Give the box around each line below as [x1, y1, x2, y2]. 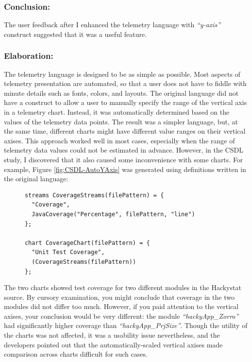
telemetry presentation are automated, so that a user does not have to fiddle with [4, 78, 247, 88]
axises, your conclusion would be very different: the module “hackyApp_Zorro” [4, 310, 239, 321]
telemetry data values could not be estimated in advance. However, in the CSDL [4, 145, 243, 155]
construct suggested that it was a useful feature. [4, 29, 147, 39]
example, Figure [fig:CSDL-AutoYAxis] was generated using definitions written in [4, 164, 246, 174]
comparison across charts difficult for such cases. [4, 349, 148, 359]
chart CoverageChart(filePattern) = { [24, 239, 150, 246]
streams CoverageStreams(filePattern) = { [24, 191, 164, 199]
